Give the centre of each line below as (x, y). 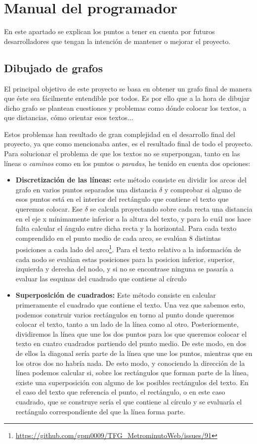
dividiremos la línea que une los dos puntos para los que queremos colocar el (131, 333)
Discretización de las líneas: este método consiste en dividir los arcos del (131, 180)
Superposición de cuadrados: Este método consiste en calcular (116, 295)
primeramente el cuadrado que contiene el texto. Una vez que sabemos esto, (130, 305)
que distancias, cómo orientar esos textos (66, 117)
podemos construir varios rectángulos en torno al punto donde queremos (125, 314)
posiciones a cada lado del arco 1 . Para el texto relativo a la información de (128, 249)
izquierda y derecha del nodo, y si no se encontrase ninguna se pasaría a (125, 269)
